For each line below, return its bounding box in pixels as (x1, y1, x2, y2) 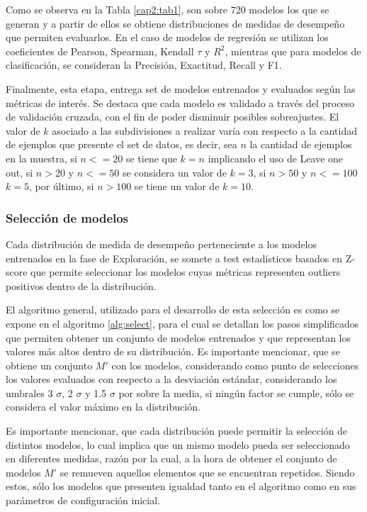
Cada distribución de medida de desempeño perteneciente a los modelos (6, 236, 317, 251)
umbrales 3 (6, 385, 53, 400)
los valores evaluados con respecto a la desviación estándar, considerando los (6, 372, 337, 386)
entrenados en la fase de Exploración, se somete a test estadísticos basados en (6, 250, 343, 265)
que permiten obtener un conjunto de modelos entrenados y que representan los (6, 330, 351, 345)
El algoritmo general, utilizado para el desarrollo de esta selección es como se (6, 302, 340, 317)
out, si (6, 165, 33, 179)
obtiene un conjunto (6, 357, 93, 372)
